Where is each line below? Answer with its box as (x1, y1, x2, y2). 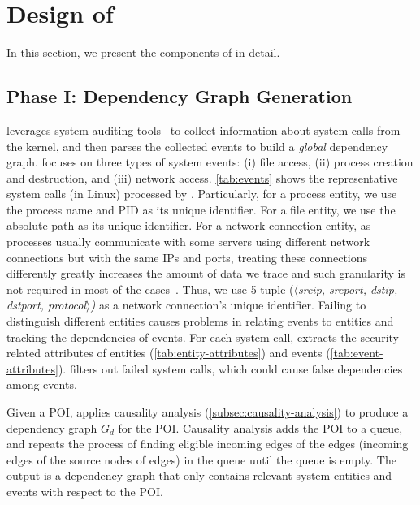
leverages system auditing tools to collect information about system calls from (6, 121, 401, 138)
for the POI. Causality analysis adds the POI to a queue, (118, 419, 403, 436)
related (6, 344, 41, 361)
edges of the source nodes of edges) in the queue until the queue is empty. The (6, 451, 396, 468)
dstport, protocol (6, 296, 87, 313)
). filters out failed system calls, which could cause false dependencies (58, 360, 403, 377)
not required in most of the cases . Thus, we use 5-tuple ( (6, 280, 294, 297)
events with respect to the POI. (6, 482, 163, 499)
